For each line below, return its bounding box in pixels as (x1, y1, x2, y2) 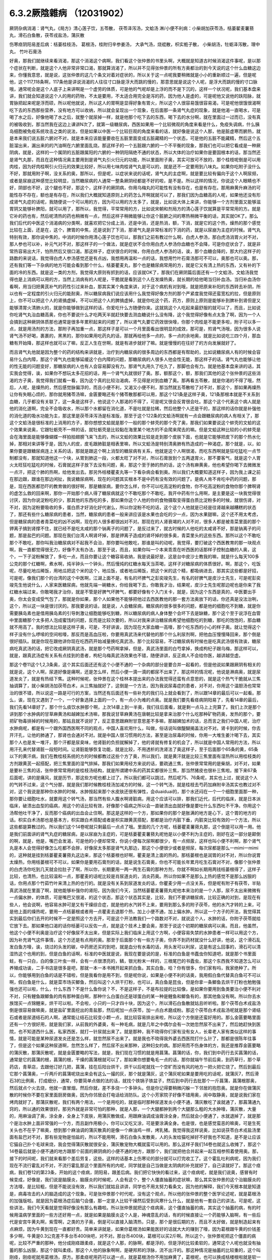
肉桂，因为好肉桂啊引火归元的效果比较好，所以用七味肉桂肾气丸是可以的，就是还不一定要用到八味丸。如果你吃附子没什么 (9, 163, 261, 169)
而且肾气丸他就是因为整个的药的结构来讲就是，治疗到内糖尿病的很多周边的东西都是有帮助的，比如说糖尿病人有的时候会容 (9, 349, 261, 355)
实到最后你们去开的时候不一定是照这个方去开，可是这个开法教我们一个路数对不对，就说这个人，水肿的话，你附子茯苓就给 (9, 915, 261, 922)
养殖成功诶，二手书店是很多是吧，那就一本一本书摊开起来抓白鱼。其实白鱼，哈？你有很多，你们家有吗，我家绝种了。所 (9, 965, 256, 971)
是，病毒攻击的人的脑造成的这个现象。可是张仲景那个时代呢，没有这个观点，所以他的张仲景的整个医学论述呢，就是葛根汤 (9, 1190, 261, 1196)
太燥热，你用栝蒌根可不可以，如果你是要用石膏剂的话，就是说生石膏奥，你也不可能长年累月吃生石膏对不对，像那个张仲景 (9, 859, 261, 865)
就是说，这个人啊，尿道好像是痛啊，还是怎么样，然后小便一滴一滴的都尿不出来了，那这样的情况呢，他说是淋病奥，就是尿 (9, 668, 261, 675)
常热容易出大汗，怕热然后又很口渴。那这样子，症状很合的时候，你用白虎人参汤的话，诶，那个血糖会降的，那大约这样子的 (9, 248, 261, 254)
